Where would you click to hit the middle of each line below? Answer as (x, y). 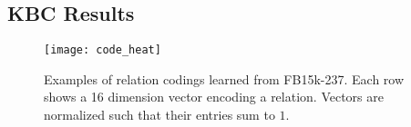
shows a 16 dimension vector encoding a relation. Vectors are (214, 97)
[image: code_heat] (103, 50)
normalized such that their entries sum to (159, 115)
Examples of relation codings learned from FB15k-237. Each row (224, 78)
